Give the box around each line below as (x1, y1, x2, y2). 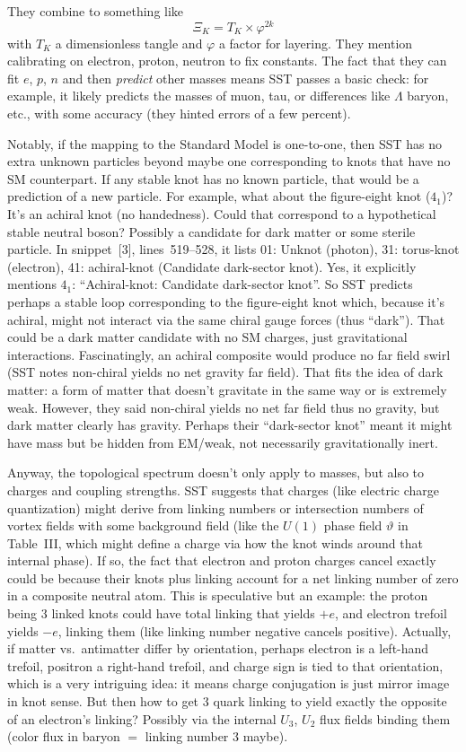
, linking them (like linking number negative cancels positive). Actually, (57, 621, 452, 640)
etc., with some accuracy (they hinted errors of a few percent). (7, 104, 351, 123)
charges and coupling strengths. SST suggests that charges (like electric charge (7, 480, 439, 499)
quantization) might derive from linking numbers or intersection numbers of (7, 498, 424, 517)
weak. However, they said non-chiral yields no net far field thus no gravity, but (7, 398, 440, 416)
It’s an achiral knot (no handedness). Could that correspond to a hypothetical (7, 205, 436, 223)
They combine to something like (7, 2, 184, 20)
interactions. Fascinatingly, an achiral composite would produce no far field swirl (7, 345, 451, 363)
